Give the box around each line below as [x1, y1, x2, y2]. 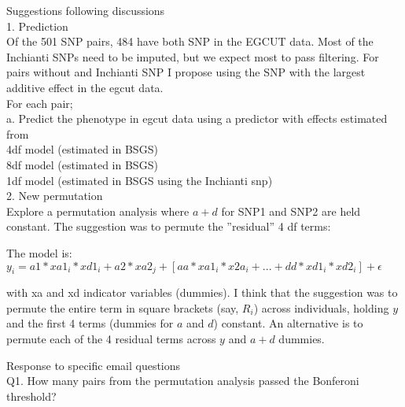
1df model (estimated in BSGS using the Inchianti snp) [6, 172, 273, 188]
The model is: [6, 244, 72, 261]
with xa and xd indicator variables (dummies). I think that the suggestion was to [6, 284, 398, 301]
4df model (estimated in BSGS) [6, 141, 158, 157]
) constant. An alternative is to [213, 315, 363, 331]
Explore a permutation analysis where [6, 202, 190, 219]
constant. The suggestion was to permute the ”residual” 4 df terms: [6, 218, 331, 235]
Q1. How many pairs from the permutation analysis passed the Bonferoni [6, 372, 359, 389]
